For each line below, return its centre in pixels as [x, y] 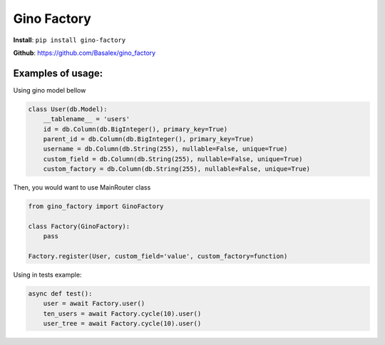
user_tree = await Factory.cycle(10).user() [122, 324]
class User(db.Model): [68, 109]
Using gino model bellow [50, 90]
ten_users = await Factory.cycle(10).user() [122, 313]
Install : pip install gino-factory [70, 40]
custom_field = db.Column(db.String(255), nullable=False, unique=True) [173, 159]
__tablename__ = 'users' [87, 119]
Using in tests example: [47, 275]
